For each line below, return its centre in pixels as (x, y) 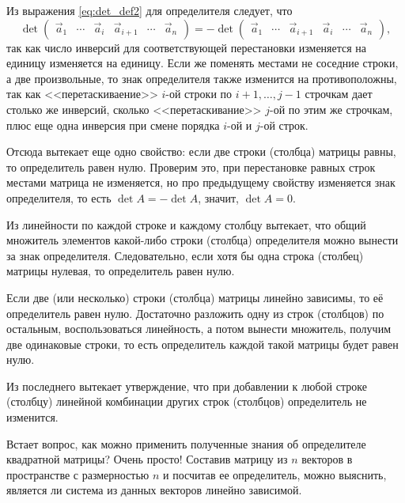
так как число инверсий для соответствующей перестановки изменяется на (187, 47)
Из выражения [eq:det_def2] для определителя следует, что (150, 10)
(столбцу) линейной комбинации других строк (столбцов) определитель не (187, 401)
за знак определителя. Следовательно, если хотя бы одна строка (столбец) (185, 255)
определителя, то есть (59, 197)
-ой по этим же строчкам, (331, 109)
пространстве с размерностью (78, 474)
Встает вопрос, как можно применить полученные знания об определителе (186, 443)
